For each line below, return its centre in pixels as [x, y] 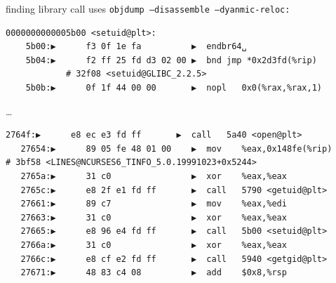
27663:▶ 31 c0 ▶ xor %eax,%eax [154, 217]
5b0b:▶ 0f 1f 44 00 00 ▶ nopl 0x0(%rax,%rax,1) [174, 88]
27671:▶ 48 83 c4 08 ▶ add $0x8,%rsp [154, 273]
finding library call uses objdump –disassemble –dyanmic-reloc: [148, 8]
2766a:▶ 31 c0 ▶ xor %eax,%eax [154, 245]
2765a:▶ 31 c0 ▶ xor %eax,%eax [154, 176]
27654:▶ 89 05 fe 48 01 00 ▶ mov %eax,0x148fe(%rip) [176, 149]
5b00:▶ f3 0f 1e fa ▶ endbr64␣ [136, 47]
